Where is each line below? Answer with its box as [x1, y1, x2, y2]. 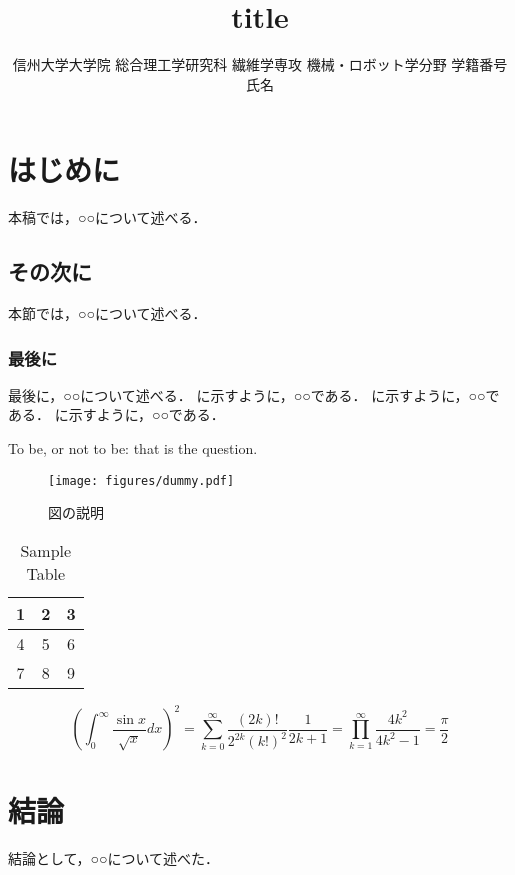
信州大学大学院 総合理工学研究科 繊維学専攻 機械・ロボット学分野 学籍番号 [12, 54, 508, 75]
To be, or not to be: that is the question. [8, 438, 258, 459]
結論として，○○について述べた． [8, 847, 220, 868]
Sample [20, 538, 72, 562]
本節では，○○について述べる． [8, 303, 207, 324]
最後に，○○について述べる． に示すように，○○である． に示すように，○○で [8, 384, 500, 405]
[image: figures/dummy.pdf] [48, 473, 235, 488]
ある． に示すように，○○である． [8, 404, 225, 425]
